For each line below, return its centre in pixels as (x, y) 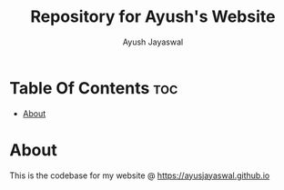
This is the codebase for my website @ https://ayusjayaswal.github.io (140, 175)
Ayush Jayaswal (153, 42)
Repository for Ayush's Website (153, 17)
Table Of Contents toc (94, 88)
